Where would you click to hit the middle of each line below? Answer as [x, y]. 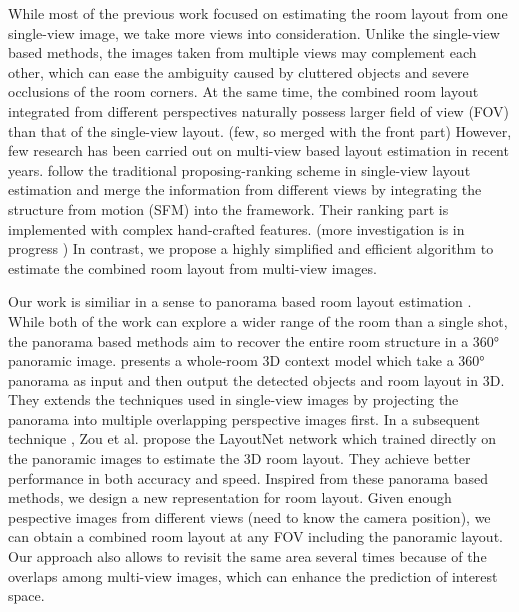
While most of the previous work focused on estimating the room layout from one [258, 13]
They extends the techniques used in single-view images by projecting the [233, 399]
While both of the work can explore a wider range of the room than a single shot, [258, 320]
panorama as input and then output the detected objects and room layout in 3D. [256, 379]
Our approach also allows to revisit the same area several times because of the [247, 556]
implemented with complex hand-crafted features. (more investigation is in [236, 228]
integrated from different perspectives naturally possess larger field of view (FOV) [259, 110]
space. [26, 595]
